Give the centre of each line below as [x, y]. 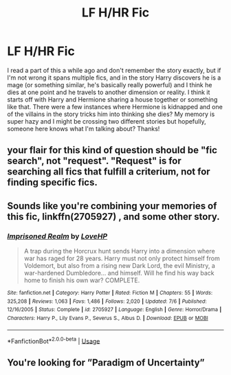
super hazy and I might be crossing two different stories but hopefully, [107, 121]
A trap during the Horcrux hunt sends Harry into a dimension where [119, 251]
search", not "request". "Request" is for [95, 161]
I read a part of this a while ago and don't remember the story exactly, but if [114, 70]
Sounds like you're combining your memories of [112, 206]
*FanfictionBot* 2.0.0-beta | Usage [54, 340]
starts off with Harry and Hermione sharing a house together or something [112, 99]
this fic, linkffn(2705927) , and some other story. [113, 217]
